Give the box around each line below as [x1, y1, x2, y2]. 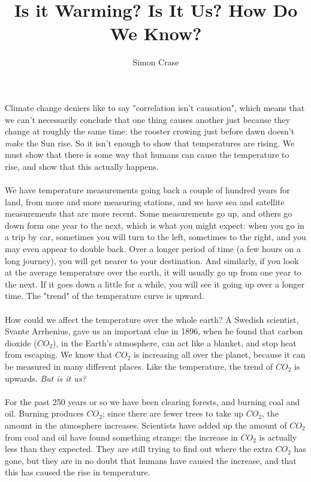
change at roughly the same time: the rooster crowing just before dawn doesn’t [5, 125, 295, 137]
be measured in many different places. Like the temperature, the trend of [5, 360, 273, 372]
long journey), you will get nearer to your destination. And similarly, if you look [5, 254, 299, 267]
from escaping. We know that [5, 348, 113, 361]
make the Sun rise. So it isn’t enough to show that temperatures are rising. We [5, 136, 295, 149]
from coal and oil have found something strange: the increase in [5, 430, 238, 443]
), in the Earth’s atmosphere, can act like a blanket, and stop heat [53, 336, 297, 349]
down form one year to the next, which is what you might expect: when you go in [5, 218, 304, 231]
